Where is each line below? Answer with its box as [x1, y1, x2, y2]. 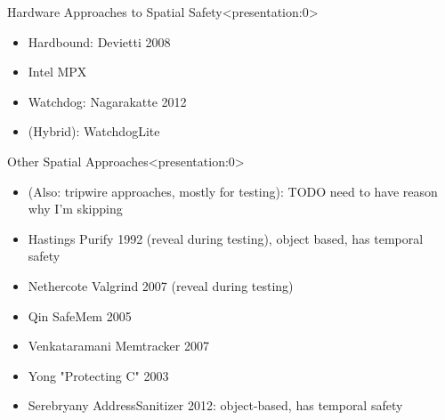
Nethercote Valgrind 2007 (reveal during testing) [28, 276, 294, 295]
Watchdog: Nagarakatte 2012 [28, 92, 187, 110]
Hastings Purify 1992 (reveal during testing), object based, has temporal [28, 229, 424, 247]
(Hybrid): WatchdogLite [28, 122, 160, 141]
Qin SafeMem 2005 [28, 306, 132, 325]
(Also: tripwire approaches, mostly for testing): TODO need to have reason [28, 182, 438, 200]
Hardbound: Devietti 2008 [28, 32, 171, 51]
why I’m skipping [28, 199, 123, 218]
